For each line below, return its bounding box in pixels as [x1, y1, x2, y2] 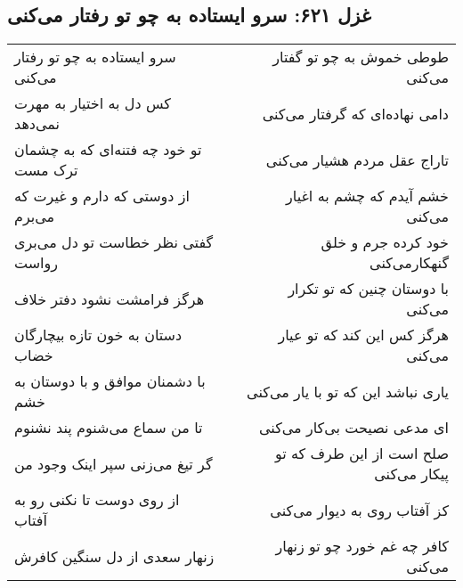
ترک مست [14, 159, 78, 181]
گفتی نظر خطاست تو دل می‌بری [14, 232, 214, 253]
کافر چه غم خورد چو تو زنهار [275, 535, 449, 557]
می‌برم [14, 206, 55, 227]
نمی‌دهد [14, 113, 60, 135]
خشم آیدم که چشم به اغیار [286, 185, 449, 207]
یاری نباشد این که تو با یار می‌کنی [247, 380, 449, 402]
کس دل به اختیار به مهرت [14, 93, 171, 114]
